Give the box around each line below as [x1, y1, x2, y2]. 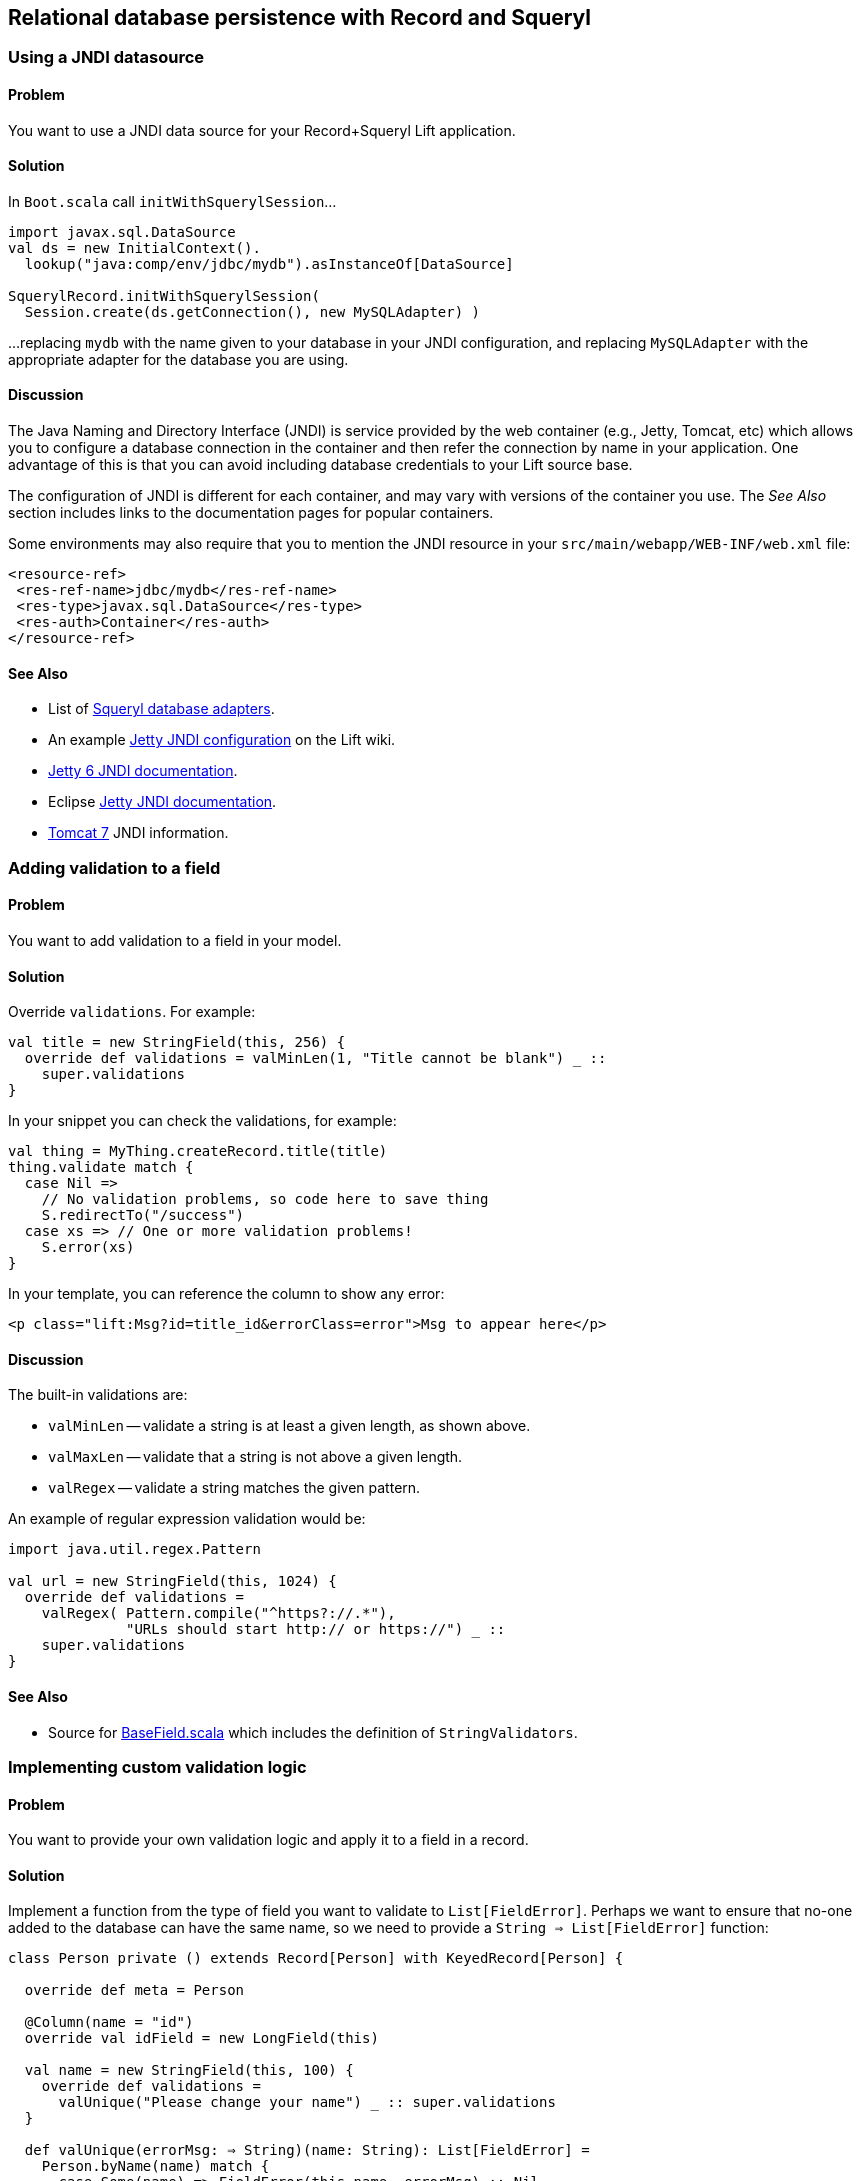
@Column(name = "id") [24, 2014, 194, 2031]
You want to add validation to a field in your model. [8, 931, 342, 949]
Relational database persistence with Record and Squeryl [8, 5, 592, 30]
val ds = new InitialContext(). [8, 239, 261, 256]
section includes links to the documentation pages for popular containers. [8, 504, 494, 522]
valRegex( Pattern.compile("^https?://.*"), [41, 1605, 396, 1622]
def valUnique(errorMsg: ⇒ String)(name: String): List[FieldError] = [24, 2142, 590, 2159]
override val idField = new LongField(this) [24, 2030, 379, 2047]
